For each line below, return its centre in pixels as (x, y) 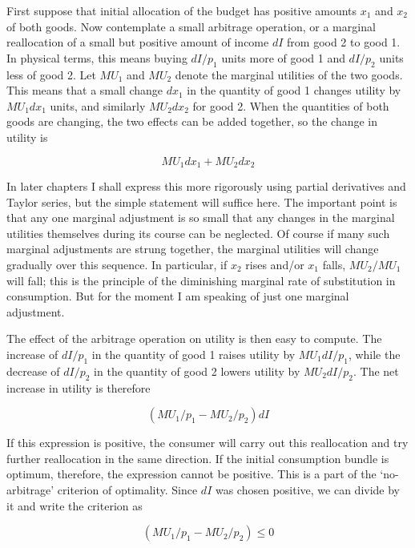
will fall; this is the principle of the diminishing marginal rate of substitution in (201, 280)
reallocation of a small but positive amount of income (138, 42)
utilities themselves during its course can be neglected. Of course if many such (198, 233)
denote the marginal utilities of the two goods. (289, 74)
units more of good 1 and (283, 57)
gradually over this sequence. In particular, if (117, 264)
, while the (374, 354)
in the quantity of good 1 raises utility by (193, 354)
